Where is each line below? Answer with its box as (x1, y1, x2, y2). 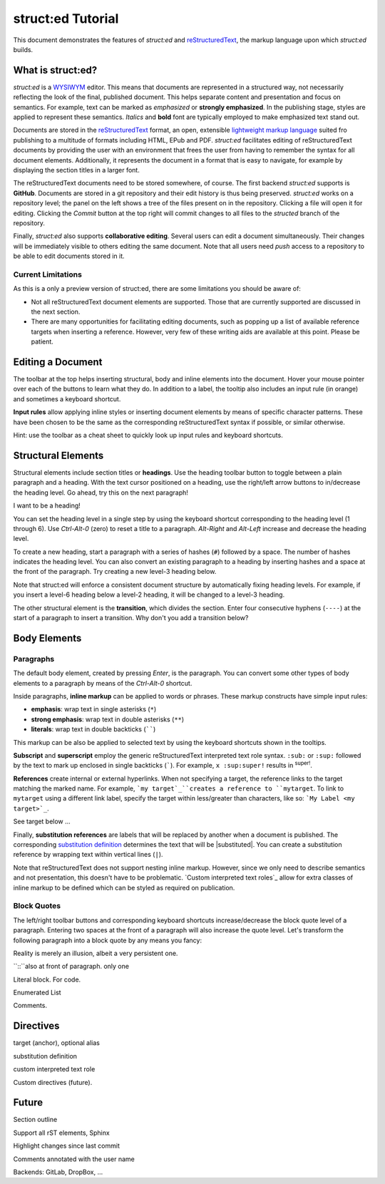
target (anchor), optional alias (13, 1039, 100, 1047)
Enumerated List (13, 988, 61, 997)
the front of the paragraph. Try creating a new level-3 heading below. (13, 567, 217, 576)
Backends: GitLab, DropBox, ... (13, 1168, 103, 1176)
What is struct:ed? (13, 64, 98, 76)
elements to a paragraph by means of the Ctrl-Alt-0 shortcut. (13, 679, 192, 687)
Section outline (13, 1116, 58, 1124)
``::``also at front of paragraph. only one (13, 962, 130, 971)
